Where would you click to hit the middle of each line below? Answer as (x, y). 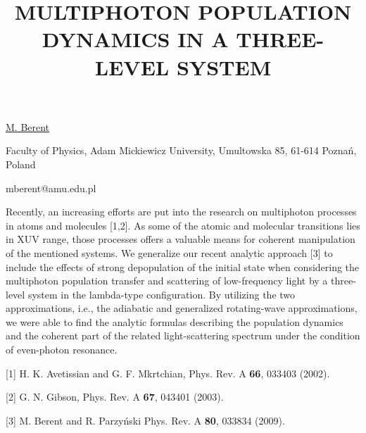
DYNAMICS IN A (135, 39)
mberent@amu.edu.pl (51, 188)
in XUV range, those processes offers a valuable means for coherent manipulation (181, 239)
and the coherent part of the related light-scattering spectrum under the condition (183, 335)
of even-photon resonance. (62, 350)
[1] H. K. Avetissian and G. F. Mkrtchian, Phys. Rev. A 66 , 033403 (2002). (168, 373)
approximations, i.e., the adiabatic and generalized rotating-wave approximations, (182, 308)
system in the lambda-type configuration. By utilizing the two (162, 294)
